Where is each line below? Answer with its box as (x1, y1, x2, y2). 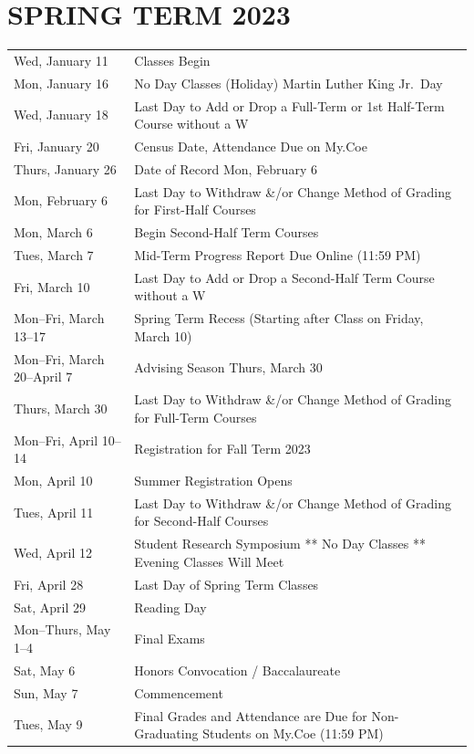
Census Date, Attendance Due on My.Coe (134, 137, 367, 155)
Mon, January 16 (14, 73, 109, 92)
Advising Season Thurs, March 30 (134, 358, 323, 377)
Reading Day (134, 597, 207, 616)
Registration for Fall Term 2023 (134, 439, 311, 458)
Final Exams (134, 629, 205, 648)
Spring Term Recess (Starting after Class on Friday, (134, 309, 424, 328)
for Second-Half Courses (134, 511, 269, 530)
